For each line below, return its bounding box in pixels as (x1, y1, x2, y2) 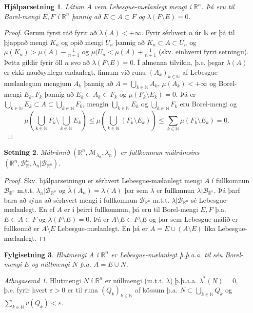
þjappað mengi (4, 37, 48, 47)
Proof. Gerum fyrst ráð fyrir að (4, 27, 97, 38)
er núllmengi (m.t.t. (105, 275, 164, 285)
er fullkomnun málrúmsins (120, 147, 199, 157)
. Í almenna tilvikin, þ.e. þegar (133, 57, 224, 67)
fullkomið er (4, 223, 39, 233)
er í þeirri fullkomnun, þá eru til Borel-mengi (64, 204, 198, 214)
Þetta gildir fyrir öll (4, 57, 63, 67)
